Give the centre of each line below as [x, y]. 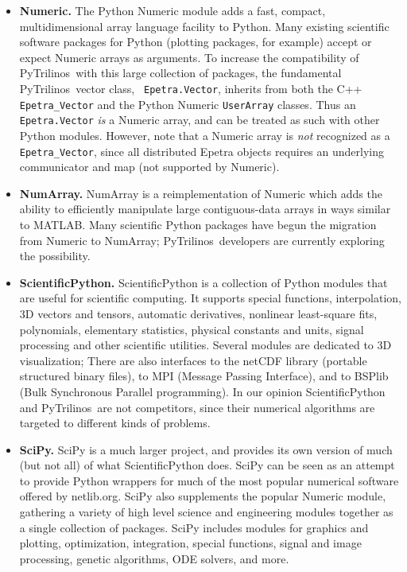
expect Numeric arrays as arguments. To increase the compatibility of [189, 57]
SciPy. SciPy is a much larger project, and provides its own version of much [206, 449]
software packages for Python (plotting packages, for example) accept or [196, 42]
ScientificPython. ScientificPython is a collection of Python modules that [203, 282]
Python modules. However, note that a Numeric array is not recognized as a [205, 135]
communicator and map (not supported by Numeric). [149, 167]
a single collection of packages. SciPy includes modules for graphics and [194, 527]
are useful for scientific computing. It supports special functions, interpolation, [210, 298]
